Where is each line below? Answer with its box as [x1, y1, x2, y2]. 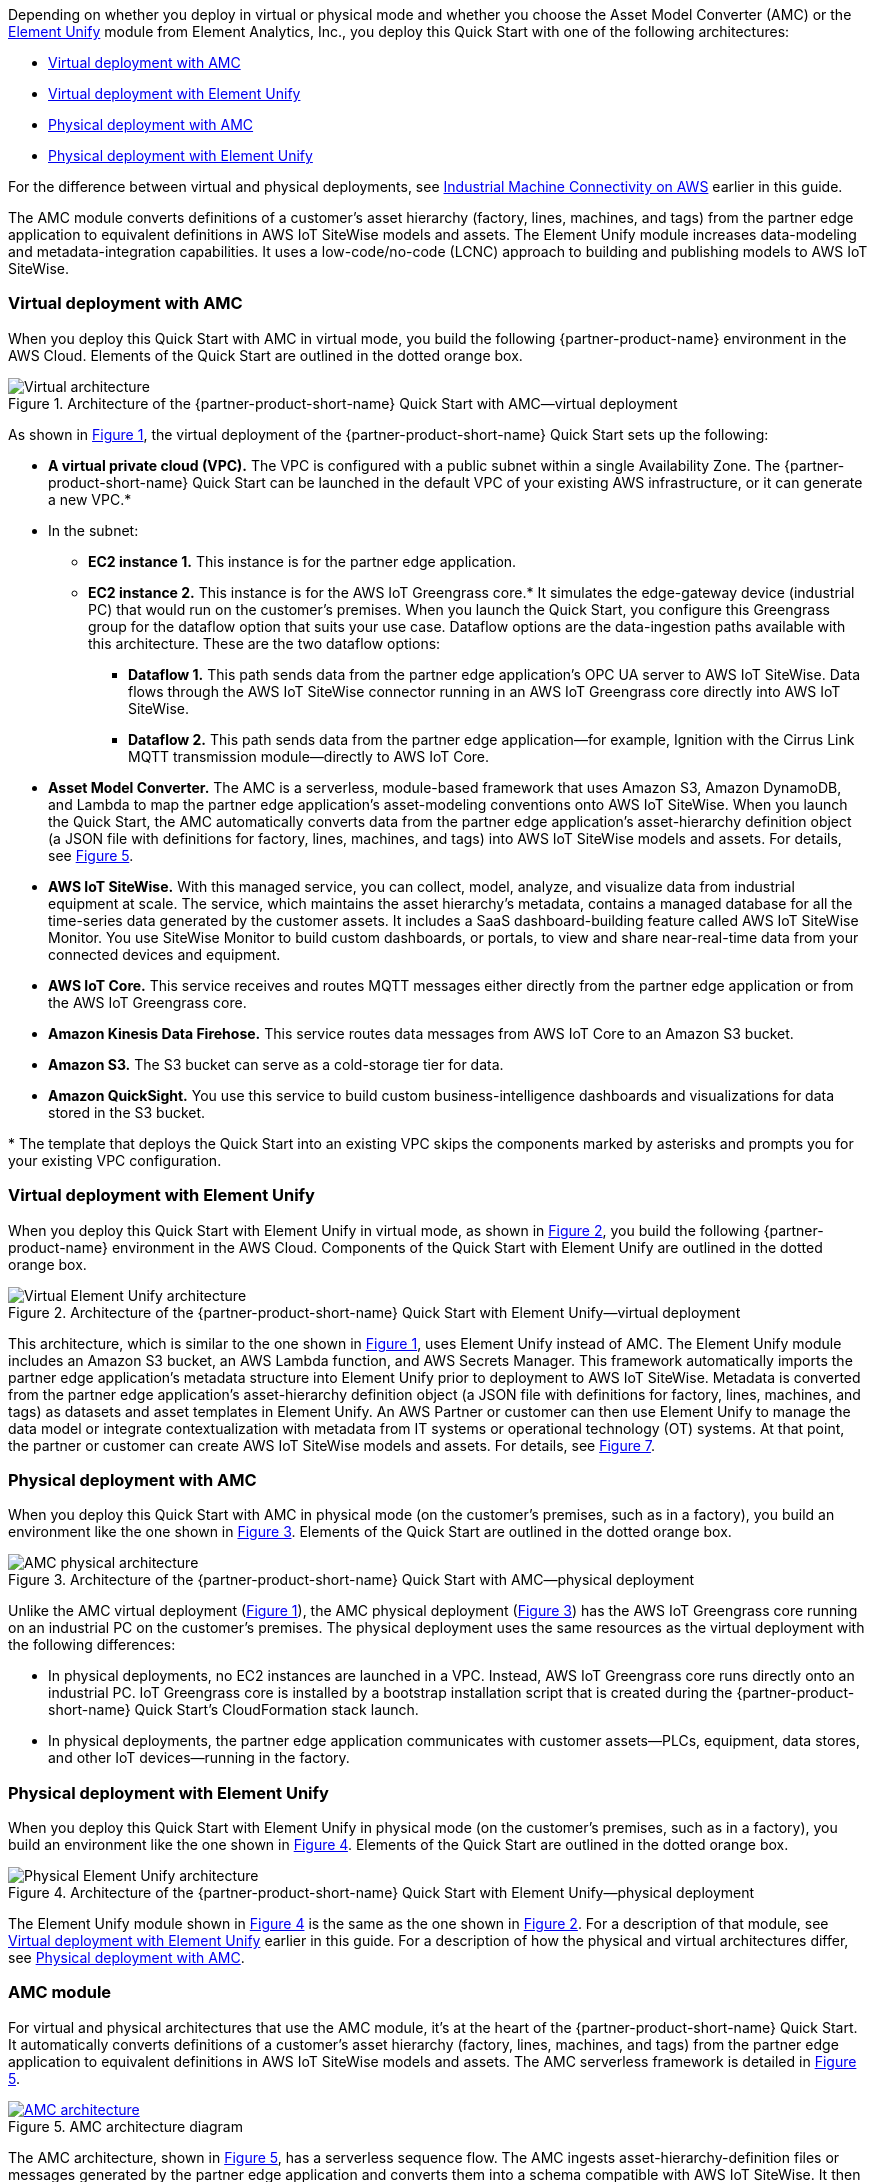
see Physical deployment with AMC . [8, 1949, 245, 1966]
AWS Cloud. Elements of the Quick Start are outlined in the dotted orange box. [8, 346, 523, 364]
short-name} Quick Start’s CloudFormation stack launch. [48, 1701, 419, 1719]
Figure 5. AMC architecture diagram [8, 2117, 243, 2135]
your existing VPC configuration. [8, 1151, 222, 1169]
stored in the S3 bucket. [48, 1103, 206, 1121]
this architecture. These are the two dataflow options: [88, 634, 441, 652]
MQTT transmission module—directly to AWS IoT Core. [128, 747, 490, 765]
